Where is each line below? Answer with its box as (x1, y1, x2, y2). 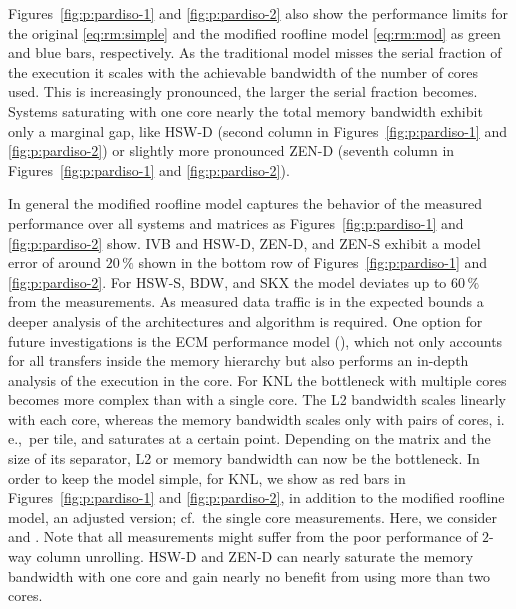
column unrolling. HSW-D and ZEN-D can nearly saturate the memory (36, 546, 474, 567)
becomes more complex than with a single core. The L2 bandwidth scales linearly (8, 389, 506, 410)
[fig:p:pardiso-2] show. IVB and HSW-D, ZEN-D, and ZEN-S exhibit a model (8, 232, 481, 253)
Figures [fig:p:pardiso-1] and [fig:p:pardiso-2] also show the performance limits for (8, 3, 508, 23)
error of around (8, 252, 102, 273)
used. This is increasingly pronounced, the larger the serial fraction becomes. (8, 81, 478, 102)
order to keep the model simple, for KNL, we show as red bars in (8, 467, 406, 488)
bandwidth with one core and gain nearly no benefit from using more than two (8, 565, 491, 586)
